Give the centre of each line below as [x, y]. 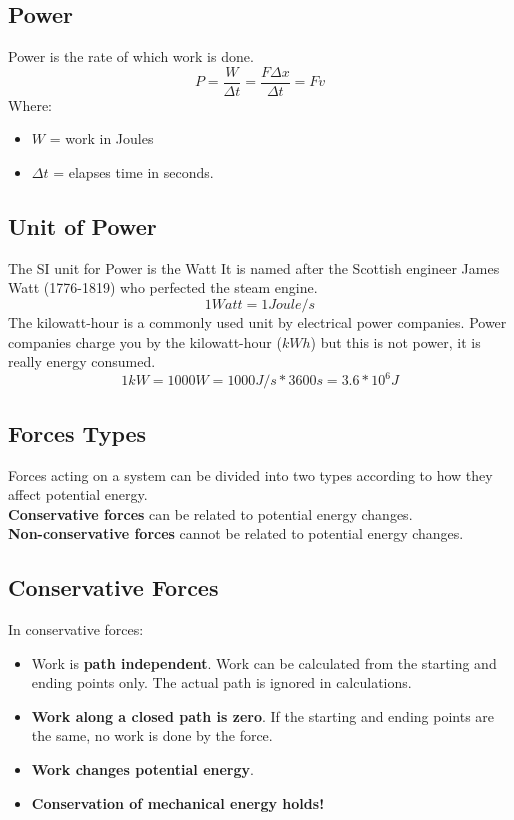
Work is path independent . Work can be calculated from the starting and [264, 662]
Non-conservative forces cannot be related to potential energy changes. [236, 533]
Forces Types [77, 432]
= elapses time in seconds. [133, 172]
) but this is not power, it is [395, 341]
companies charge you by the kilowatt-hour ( [145, 341]
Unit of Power [82, 226]
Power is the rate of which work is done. [131, 56]
